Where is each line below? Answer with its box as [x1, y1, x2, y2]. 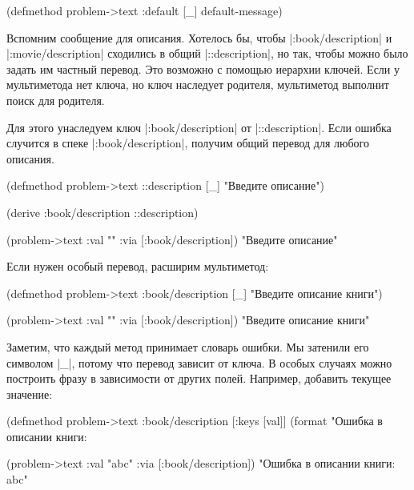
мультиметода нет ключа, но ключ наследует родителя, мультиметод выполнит [6, 76, 389, 93]
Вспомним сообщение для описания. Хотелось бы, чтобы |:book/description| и [6, 29, 392, 46]
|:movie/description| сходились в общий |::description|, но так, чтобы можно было [6, 45, 408, 62]
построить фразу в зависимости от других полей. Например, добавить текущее [6, 370, 392, 387]
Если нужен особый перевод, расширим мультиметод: [6, 258, 269, 275]
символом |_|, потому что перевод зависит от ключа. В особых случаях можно [6, 354, 392, 371]
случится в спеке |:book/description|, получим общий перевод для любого [6, 135, 369, 151]
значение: [6, 385, 53, 402]
